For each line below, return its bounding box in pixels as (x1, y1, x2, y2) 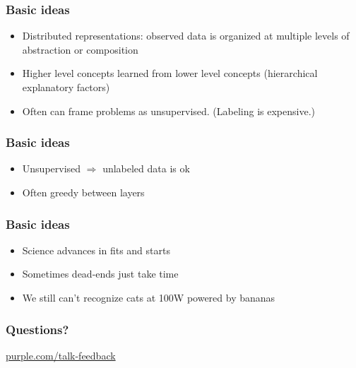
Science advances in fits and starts (22, 242, 170, 257)
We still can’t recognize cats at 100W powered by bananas (22, 290, 275, 304)
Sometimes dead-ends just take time (22, 266, 179, 281)
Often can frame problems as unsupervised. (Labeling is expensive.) (22, 103, 315, 118)
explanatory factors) (22, 80, 110, 94)
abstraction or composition (22, 42, 138, 57)
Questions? (6, 320, 69, 338)
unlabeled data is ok (102, 161, 190, 176)
